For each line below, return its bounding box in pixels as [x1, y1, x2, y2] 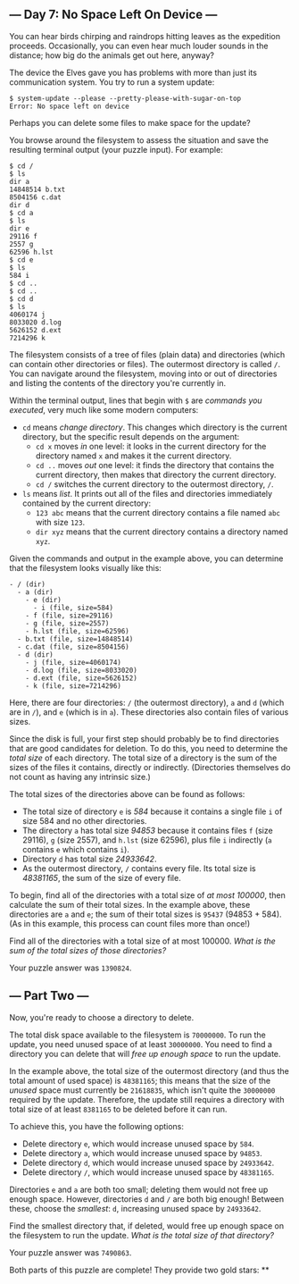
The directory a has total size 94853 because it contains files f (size [21, 825, 274, 835]
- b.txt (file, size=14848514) [17, 634, 134, 643]
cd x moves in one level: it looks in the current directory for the [35, 441, 267, 451]
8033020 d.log [9, 317, 62, 327]
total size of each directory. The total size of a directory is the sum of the [9, 752, 278, 763]
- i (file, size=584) [32, 603, 114, 612]
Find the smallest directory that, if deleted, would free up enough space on [9, 1220, 284, 1231]
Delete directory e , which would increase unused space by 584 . [21, 1138, 254, 1149]
